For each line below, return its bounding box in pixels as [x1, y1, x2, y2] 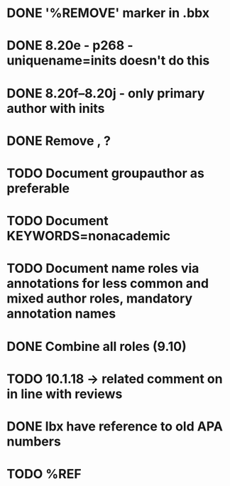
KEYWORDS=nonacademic [6, 228, 171, 244]
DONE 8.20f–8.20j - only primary [6, 85, 205, 101]
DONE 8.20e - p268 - [6, 38, 133, 54]
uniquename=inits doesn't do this [6, 53, 210, 69]
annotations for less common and [6, 276, 209, 292]
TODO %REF [6, 466, 82, 482]
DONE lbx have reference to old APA [6, 418, 223, 434]
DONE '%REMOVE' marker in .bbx [6, 5, 210, 21]
